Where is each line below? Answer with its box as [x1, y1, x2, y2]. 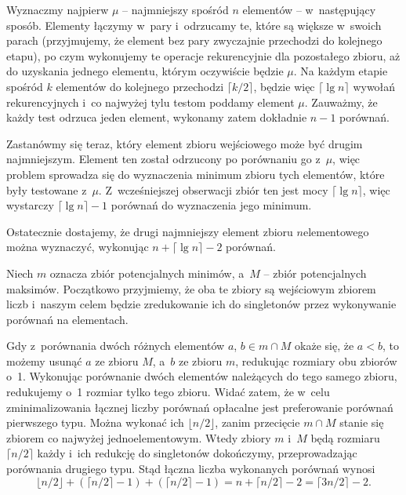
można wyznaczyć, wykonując [6, 238, 149, 255]
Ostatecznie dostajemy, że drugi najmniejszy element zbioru [6, 223, 293, 239]
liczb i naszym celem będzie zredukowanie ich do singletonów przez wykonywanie [6, 296, 397, 312]
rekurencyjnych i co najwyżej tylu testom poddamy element [6, 93, 295, 110]
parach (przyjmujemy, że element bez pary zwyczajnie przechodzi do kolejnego [6, 32, 382, 49]
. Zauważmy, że [304, 93, 378, 110]
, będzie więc [253, 78, 315, 94]
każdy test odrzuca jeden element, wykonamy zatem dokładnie [6, 109, 307, 126]
